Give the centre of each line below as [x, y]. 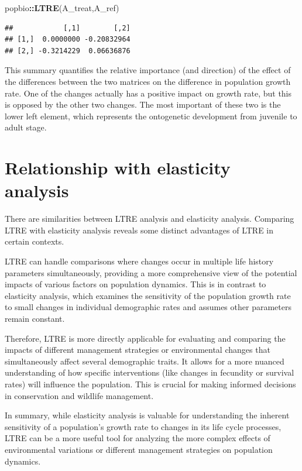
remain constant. [35, 318]
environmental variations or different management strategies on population [139, 449]
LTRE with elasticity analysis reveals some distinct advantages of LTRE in [139, 230]
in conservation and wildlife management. [79, 395]
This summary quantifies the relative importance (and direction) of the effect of [148, 70]
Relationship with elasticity [118, 168]
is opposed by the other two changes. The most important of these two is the [143, 104]
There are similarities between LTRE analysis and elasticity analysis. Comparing [150, 219]
